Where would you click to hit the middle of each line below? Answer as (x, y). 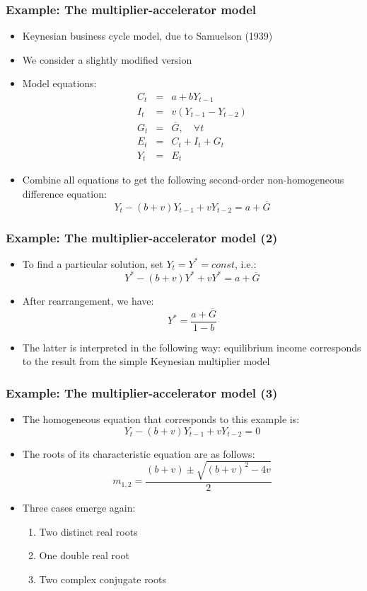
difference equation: (64, 193)
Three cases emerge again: (79, 507)
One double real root (84, 555)
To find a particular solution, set (93, 263)
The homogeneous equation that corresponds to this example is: (161, 419)
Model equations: (59, 83)
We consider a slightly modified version (107, 59)
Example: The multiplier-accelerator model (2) (142, 237)
